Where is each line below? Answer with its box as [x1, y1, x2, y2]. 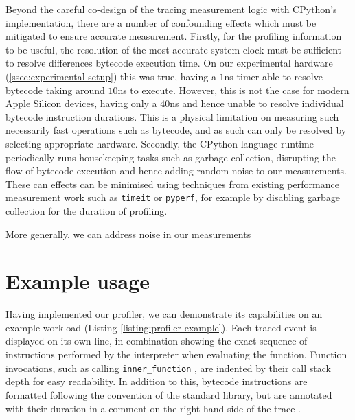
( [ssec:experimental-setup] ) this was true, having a [5, 69, 216, 83]
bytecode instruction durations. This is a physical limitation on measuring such [5, 109, 339, 124]
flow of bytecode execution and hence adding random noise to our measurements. [5, 163, 347, 178]
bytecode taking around [5, 82, 105, 97]
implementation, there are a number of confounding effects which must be [5, 15, 317, 30]
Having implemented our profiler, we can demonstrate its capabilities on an [5, 307, 323, 321]
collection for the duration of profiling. [5, 203, 168, 218]
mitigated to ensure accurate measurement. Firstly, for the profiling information [5, 29, 342, 43]
